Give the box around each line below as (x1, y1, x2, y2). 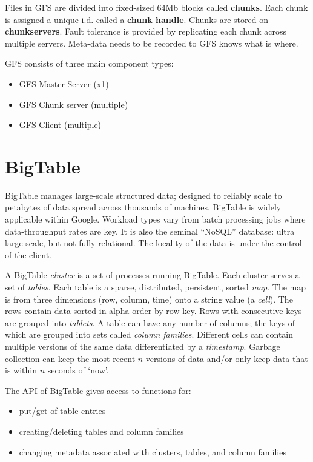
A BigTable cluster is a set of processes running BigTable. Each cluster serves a (5, 269, 300, 281)
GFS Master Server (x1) (19, 77, 109, 90)
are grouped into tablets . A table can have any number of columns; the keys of (5, 316, 295, 329)
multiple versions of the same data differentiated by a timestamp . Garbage (5, 340, 280, 352)
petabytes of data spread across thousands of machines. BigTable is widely (5, 201, 282, 213)
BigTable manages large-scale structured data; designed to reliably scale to (5, 189, 282, 201)
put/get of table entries (19, 404, 106, 417)
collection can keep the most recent (5, 352, 136, 364)
